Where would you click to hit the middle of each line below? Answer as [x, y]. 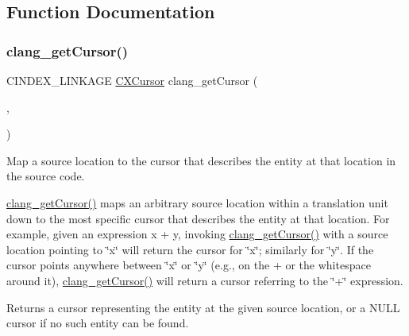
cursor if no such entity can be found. [98, 323]
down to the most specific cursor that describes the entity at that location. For [198, 218]
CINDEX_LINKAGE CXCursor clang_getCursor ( [132, 80]
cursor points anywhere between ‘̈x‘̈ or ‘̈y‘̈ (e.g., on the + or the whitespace [189, 265]
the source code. [46, 176]
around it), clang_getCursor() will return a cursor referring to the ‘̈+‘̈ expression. [205, 280]
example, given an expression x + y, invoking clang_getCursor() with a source [197, 234]
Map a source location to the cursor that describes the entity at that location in [201, 160]
